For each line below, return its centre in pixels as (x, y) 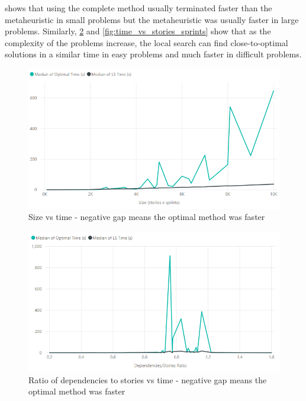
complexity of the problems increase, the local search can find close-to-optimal (146, 42)
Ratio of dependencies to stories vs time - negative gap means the (148, 379)
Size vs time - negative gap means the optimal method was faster (147, 217)
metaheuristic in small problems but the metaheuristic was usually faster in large (152, 19)
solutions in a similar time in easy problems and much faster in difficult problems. (153, 54)
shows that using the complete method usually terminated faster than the (138, 8)
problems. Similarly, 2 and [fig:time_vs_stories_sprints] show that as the (138, 31)
